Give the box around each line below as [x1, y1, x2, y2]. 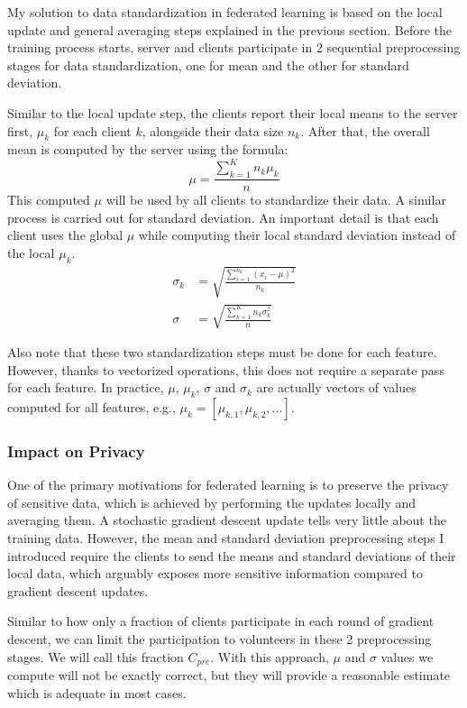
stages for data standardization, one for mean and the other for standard [7, 55, 409, 74]
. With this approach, [210, 647, 329, 666]
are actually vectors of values [256, 378, 417, 397]
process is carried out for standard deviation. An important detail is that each [7, 207, 439, 226]
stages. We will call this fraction [7, 647, 184, 666]
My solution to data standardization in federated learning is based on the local [7, 3, 443, 21]
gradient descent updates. [7, 581, 149, 600]
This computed [7, 190, 90, 209]
